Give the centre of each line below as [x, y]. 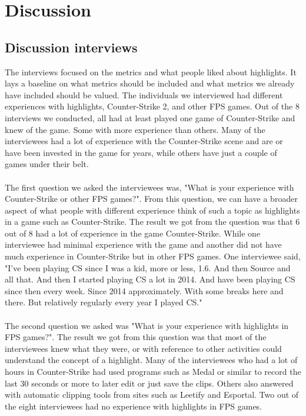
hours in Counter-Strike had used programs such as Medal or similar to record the [153, 372]
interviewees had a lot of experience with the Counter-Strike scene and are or [144, 141]
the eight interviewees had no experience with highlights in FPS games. [134, 406]
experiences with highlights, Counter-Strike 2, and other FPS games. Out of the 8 [152, 106]
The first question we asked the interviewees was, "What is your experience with [149, 187]
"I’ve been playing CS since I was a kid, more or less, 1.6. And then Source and [148, 267]
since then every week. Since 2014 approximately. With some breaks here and [144, 290]
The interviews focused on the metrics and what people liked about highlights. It [151, 71]
